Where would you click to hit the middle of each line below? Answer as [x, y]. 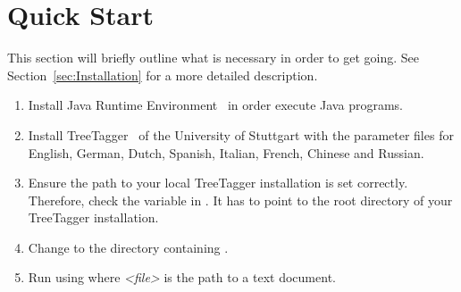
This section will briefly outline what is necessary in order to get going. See [213, 58]
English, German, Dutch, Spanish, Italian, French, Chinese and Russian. [226, 152]
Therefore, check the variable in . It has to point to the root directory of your [240, 200]
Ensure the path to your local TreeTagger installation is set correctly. [218, 183]
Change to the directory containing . [128, 247]
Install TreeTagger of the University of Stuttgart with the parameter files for [241, 134]
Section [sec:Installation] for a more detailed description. [163, 75]
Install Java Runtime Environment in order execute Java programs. [215, 105]
